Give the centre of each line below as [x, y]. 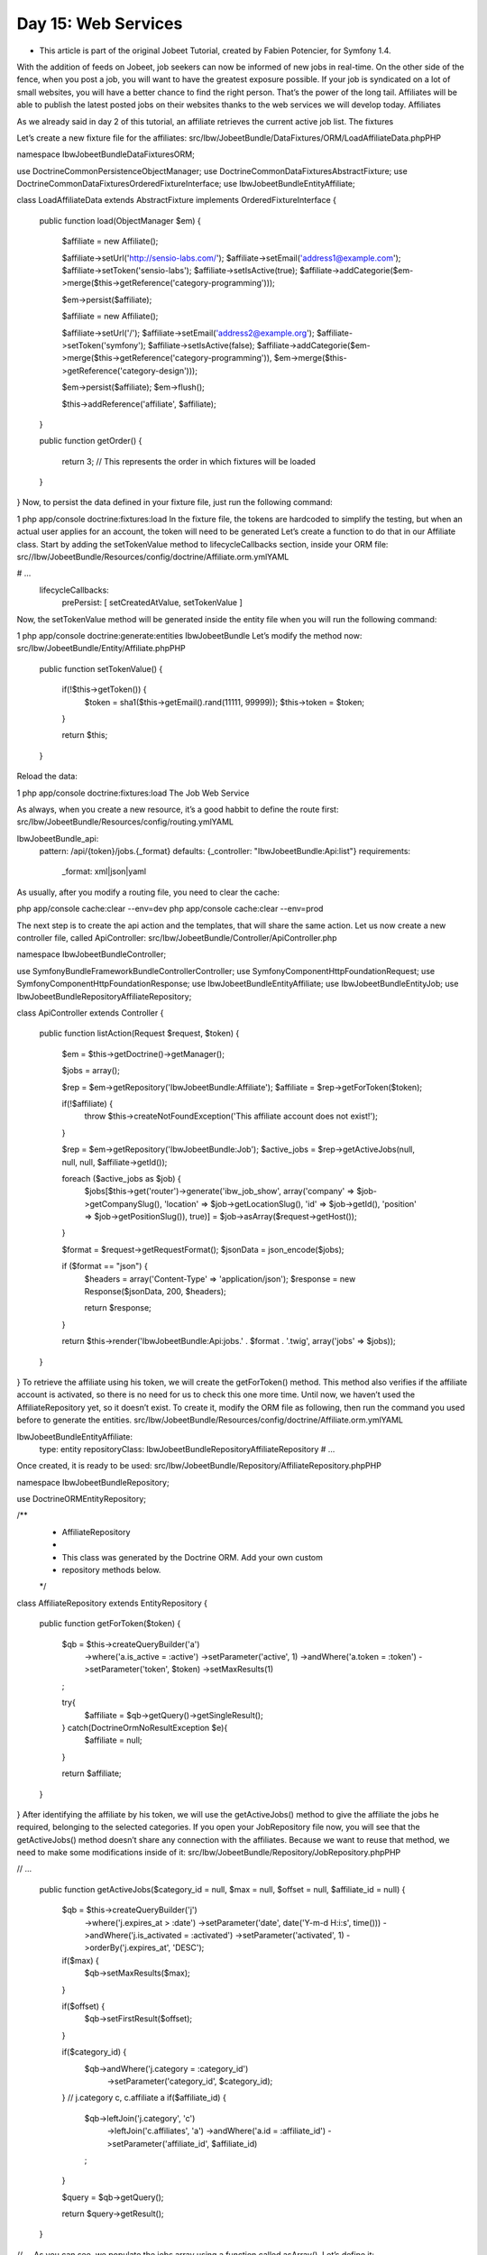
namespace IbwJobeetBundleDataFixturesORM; [106, 154]
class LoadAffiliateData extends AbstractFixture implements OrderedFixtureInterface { [177, 200]
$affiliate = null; [113, 1740]
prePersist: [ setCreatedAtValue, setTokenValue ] [152, 603]
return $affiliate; [92, 1773]
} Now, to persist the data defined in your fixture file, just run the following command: [175, 502]
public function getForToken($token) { [110, 1624]
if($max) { [80, 1960]
